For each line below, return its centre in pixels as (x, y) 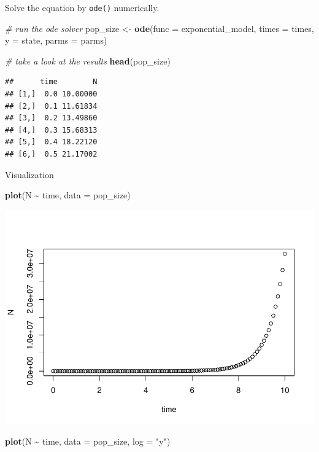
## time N (51, 82)
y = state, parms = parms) (56, 40)
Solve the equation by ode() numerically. (82, 7)
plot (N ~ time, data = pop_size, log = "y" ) (88, 441)
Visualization (29, 174)
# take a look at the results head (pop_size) (88, 60)
